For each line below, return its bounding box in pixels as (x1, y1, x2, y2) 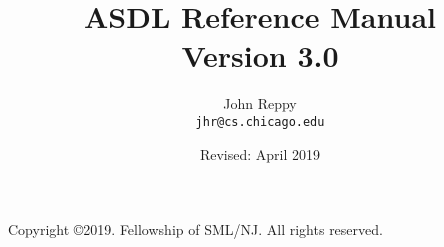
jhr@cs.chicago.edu (195, 114, 325, 129)
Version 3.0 (181, 35, 339, 76)
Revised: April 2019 (199, 143, 321, 164)
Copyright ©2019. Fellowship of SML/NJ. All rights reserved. (8, 219, 383, 240)
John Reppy (223, 93, 297, 114)
